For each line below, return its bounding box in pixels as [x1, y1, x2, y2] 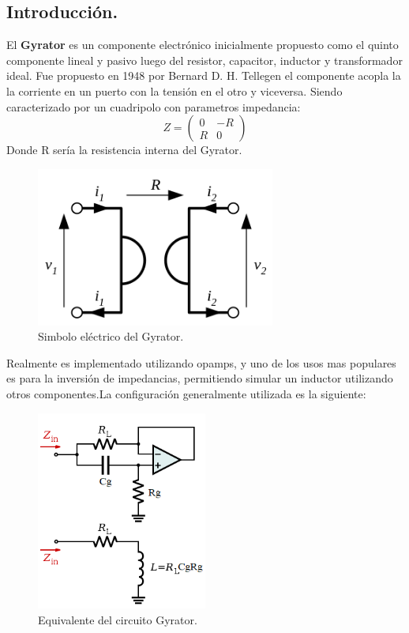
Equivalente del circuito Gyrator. [38, 611, 197, 627]
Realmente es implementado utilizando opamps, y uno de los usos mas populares [6, 354, 396, 371]
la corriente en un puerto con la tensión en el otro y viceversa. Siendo [6, 82, 343, 99]
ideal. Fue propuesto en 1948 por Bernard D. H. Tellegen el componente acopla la [6, 67, 401, 84]
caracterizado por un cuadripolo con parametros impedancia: [6, 98, 301, 115]
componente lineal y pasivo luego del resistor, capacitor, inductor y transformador [6, 51, 403, 68]
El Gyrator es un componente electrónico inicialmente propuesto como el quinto [6, 36, 399, 53]
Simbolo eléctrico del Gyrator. [38, 328, 184, 345]
